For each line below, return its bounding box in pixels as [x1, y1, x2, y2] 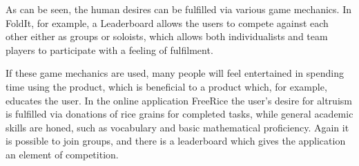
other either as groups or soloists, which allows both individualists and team [6, 29, 328, 44]
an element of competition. [6, 147, 119, 161]
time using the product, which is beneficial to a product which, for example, [6, 79, 327, 93]
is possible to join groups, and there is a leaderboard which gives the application [6, 133, 346, 148]
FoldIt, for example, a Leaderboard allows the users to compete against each [6, 15, 329, 30]
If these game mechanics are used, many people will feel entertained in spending [6, 66, 344, 80]
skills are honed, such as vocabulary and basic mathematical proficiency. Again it [6, 120, 349, 134]
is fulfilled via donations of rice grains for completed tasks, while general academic [6, 107, 353, 121]
